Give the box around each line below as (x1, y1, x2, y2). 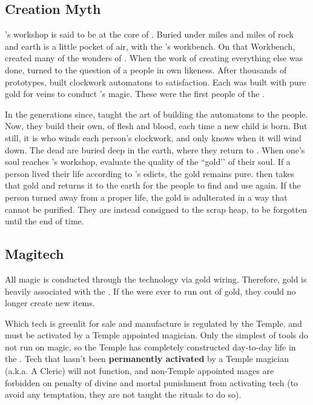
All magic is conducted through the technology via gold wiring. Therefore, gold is (5, 272, 307, 285)
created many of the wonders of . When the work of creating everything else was (5, 52, 303, 64)
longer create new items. (5, 296, 95, 309)
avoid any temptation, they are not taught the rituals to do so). (5, 388, 242, 401)
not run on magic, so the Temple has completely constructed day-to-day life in (5, 340, 296, 353)
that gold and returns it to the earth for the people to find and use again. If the (5, 179, 301, 192)
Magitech (5, 244, 64, 263)
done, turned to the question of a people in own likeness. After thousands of (5, 63, 287, 76)
